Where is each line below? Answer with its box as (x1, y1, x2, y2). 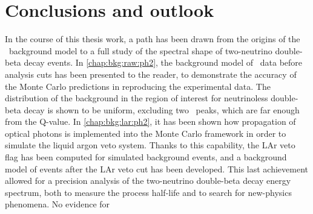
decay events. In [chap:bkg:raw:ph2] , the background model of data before (24, 56, 303, 69)
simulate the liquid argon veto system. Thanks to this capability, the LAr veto (5, 139, 295, 151)
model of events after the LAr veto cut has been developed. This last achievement (5, 162, 309, 175)
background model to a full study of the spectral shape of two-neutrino (8, 44, 272, 57)
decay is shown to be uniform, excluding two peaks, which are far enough (24, 103, 300, 116)
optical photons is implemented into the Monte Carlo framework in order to (5, 127, 286, 139)
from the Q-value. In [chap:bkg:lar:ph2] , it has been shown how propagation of (5, 115, 296, 128)
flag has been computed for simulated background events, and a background (5, 151, 287, 163)
